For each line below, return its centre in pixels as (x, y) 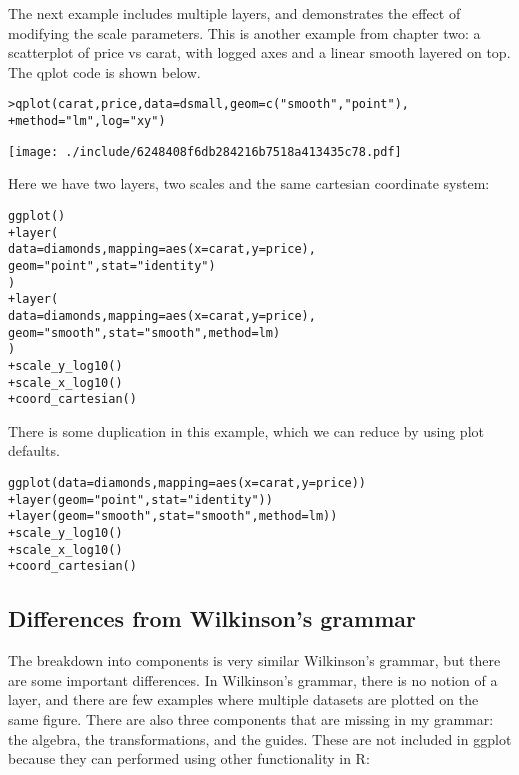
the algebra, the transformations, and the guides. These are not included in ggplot (260, 738)
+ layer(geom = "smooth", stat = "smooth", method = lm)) (173, 516)
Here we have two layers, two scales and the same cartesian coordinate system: (249, 183)
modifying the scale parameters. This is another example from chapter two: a (244, 32)
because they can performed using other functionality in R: (189, 758)
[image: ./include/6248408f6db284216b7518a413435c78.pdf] (205, 151)
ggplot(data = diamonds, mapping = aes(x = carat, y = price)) (187, 483)
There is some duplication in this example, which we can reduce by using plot (246, 430)
